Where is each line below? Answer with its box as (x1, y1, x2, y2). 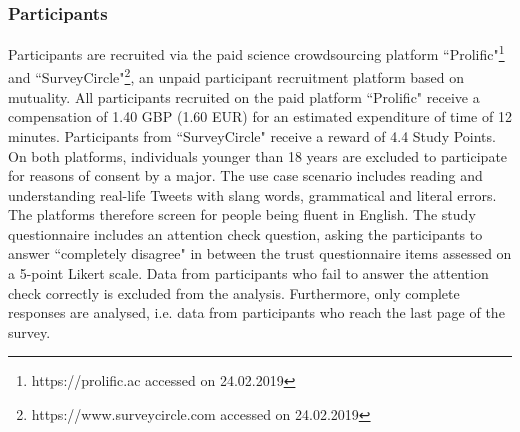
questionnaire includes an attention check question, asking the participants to (8, 223, 483, 244)
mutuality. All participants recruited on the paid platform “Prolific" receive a (8, 86, 480, 107)
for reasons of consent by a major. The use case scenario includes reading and (8, 165, 483, 186)
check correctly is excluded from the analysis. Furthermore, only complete (8, 282, 460, 303)
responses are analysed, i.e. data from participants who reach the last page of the (8, 302, 505, 323)
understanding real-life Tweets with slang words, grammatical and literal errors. (8, 184, 497, 205)
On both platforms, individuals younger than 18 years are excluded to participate (8, 145, 508, 166)
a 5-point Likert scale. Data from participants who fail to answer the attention (8, 263, 489, 284)
